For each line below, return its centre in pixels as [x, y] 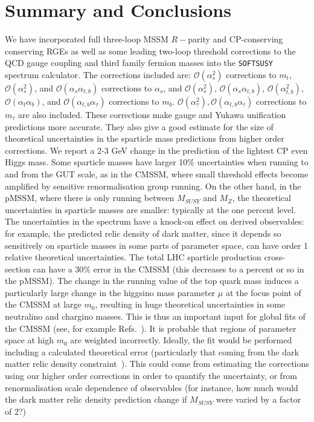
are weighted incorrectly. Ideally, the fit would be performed [181, 340]
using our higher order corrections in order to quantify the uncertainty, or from [151, 376]
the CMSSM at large [43, 304]
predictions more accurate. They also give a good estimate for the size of [139, 126]
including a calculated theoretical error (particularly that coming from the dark [152, 351]
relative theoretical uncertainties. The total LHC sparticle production [133, 257]
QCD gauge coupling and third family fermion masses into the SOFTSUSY [139, 63]
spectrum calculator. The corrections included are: [98, 74]
